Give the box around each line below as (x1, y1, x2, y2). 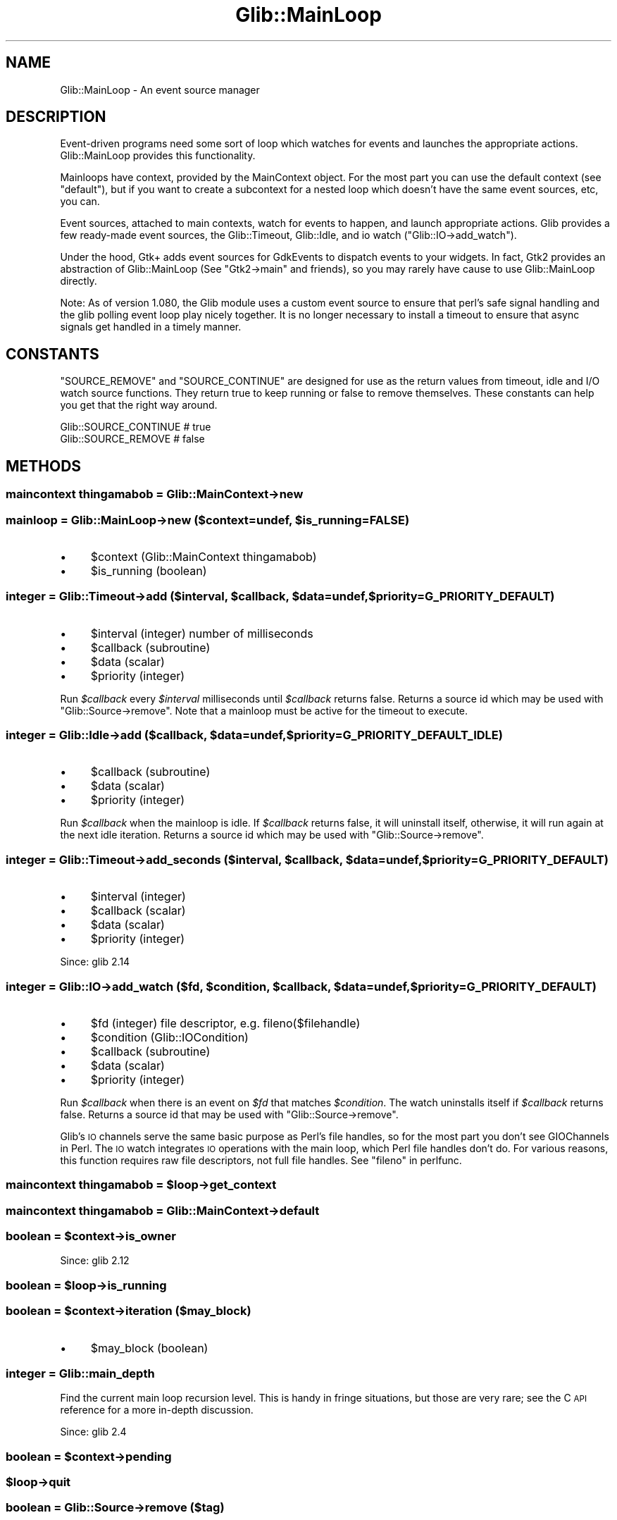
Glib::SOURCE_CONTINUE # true (60, 421, 211, 433)
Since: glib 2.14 (60, 956, 130, 968)
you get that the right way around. (60, 399, 218, 412)
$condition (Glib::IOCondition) (90, 1030, 249, 1044)
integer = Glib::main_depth (6, 1366, 155, 1380)
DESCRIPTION (6, 108, 106, 126)
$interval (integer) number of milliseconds (90, 626, 313, 641)
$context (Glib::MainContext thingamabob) (90, 549, 317, 564)
